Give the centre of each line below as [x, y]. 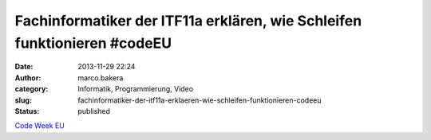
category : [32, 89]
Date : [24, 67]
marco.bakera [101, 78]
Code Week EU [40, 126]
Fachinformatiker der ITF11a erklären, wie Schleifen [188, 21]
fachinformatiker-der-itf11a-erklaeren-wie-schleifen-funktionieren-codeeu [200, 100]
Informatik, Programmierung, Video [136, 89]
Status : [27, 111]
